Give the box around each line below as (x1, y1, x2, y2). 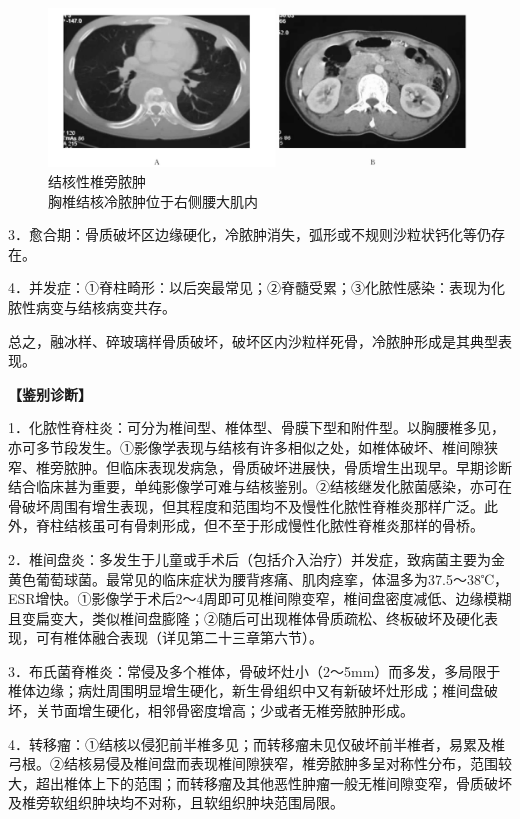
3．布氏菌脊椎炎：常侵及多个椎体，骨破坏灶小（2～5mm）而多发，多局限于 (8, 660, 501, 681)
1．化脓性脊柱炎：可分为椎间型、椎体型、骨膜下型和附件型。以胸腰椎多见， (8, 417, 505, 438)
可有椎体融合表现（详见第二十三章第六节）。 (35, 627, 323, 648)
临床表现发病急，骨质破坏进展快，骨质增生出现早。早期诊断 (119, 456, 512, 477)
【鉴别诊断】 (8, 383, 92, 404)
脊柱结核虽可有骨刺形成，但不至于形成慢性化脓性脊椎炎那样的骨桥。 (35, 515, 484, 536)
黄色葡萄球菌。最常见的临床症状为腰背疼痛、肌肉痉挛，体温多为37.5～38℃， (8, 568, 509, 589)
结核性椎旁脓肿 (48, 171, 146, 191)
